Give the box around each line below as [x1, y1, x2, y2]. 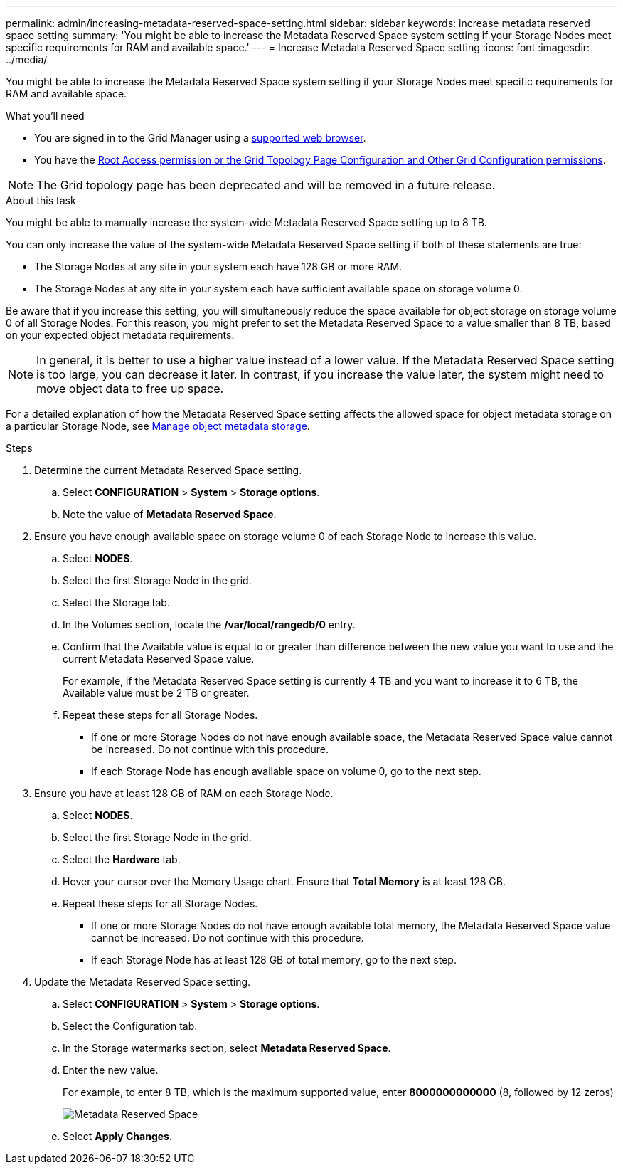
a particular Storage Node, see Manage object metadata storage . [6, 420, 310, 432]
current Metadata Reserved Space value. [63, 653, 255, 665]
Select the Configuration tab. [63, 1020, 198, 1032]
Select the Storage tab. [63, 596, 170, 608]
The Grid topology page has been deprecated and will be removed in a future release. [36, 178, 496, 192]
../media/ [6, 53, 48, 65]
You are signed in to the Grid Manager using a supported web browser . [34, 132, 366, 144]
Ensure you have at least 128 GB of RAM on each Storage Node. [34, 787, 334, 799]
